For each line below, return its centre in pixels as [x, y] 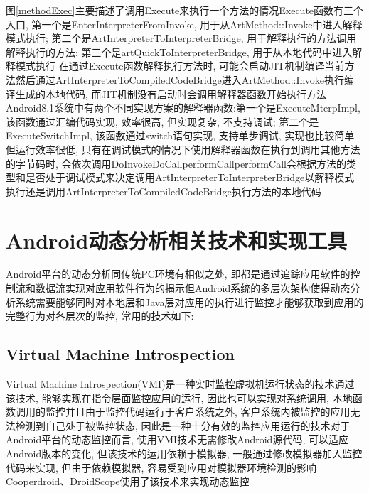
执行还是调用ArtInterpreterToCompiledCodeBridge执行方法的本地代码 [164, 191]
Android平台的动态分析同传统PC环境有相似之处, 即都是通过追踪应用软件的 [178, 274]
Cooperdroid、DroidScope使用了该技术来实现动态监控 [128, 481]
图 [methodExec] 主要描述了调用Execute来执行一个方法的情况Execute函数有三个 [185, 10]
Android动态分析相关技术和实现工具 [177, 240]
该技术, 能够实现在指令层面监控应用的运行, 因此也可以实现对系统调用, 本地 [179, 397]
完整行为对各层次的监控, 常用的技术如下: [100, 316]
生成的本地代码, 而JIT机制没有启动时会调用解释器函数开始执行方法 [171, 93]
